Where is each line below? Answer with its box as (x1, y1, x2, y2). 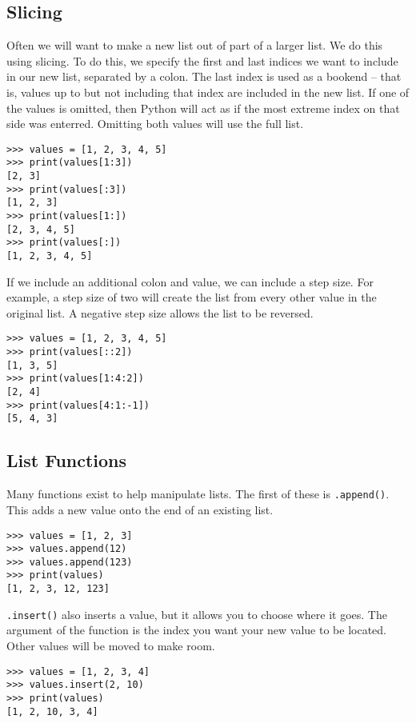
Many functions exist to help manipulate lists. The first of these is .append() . (6, 485, 390, 502)
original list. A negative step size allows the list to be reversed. (6, 304, 314, 321)
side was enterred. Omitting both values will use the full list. (6, 115, 304, 132)
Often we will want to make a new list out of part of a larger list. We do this (6, 37, 383, 54)
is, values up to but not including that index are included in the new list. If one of (6, 83, 410, 100)
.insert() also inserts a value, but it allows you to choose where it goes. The (6, 605, 387, 622)
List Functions (6, 448, 127, 473)
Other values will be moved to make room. (6, 637, 215, 654)
